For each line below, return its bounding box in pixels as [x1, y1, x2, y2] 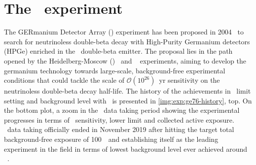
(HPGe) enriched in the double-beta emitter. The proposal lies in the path [4, 46, 233, 56]
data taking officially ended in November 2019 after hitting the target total [7, 124, 234, 134]
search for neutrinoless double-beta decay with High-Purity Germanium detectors [4, 36, 250, 46]
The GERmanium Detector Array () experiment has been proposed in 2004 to [4, 27, 244, 37]
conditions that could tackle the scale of [4, 75, 124, 85]
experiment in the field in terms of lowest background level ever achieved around [4, 143, 248, 154]
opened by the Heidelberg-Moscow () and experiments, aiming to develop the [4, 55, 247, 66]
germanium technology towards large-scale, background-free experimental [4, 65, 225, 75]
